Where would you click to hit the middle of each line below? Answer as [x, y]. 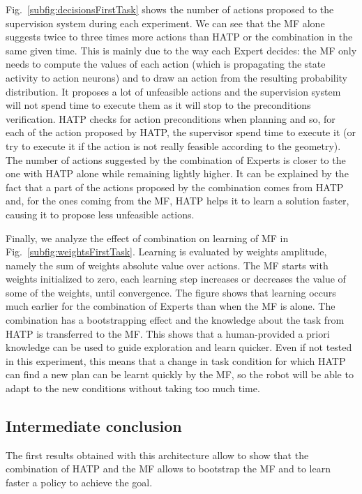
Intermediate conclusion [94, 426]
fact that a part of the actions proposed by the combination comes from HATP [175, 187]
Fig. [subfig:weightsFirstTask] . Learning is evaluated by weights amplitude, [166, 252]
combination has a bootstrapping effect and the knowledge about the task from [175, 320]
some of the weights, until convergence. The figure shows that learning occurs [171, 292]
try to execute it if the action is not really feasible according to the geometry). [173, 145]
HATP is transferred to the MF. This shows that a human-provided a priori [168, 333]
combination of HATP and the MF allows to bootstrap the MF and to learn [168, 469]
